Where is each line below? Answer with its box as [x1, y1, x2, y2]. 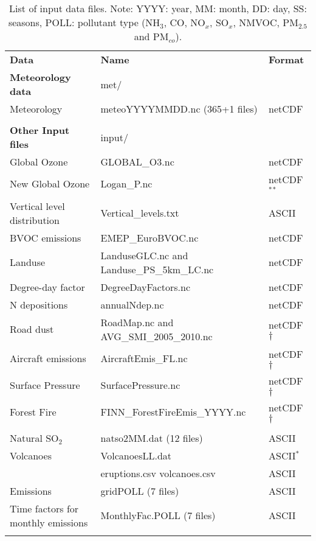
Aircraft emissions [10, 351, 86, 366]
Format [269, 52, 304, 66]
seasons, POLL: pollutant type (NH [8, 15, 160, 29]
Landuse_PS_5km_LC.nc [100, 262, 214, 276]
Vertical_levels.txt [100, 206, 179, 220]
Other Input [10, 123, 70, 137]
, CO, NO [163, 15, 205, 29]
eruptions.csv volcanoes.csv [100, 466, 216, 480]
